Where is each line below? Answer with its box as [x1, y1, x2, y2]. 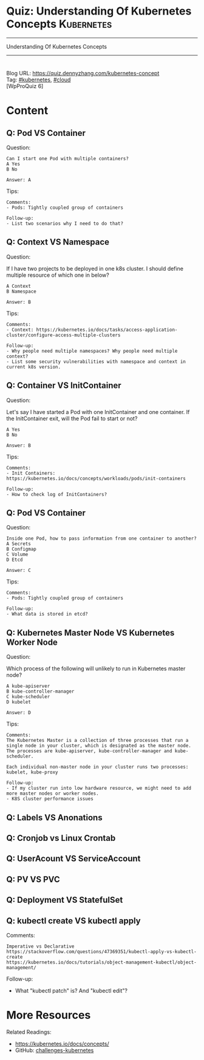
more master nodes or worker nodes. [6, 790, 99, 797]
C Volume [6, 551, 29, 558]
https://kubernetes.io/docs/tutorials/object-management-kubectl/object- [6, 959, 197, 965]
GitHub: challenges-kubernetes [15, 1046, 94, 1054]
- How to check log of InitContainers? [6, 491, 107, 497]
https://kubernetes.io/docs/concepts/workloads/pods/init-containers [6, 475, 186, 481]
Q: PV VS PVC [6, 874, 60, 885]
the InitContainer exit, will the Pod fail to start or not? [6, 415, 138, 422]
